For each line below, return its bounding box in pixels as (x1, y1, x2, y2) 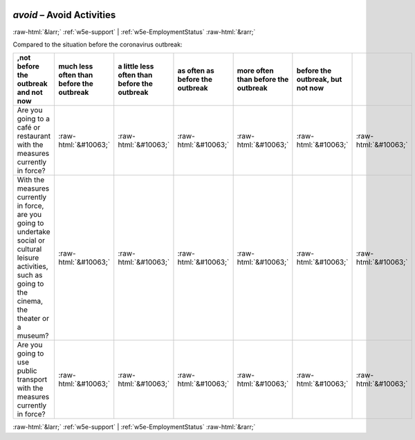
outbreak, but (296, 75, 342, 85)
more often (237, 66, 275, 76)
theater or (17, 314, 50, 324)
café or (17, 123, 41, 132)
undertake (17, 227, 51, 237)
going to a (17, 114, 50, 124)
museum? (17, 331, 49, 341)
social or (17, 236, 45, 245)
